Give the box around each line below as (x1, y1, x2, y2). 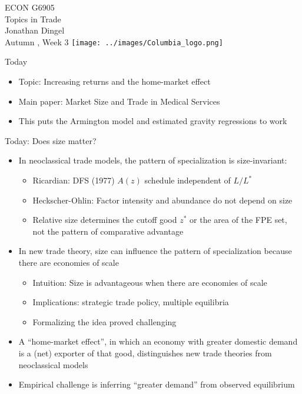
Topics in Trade (5, 12, 61, 25)
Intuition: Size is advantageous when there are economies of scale (32, 276, 267, 288)
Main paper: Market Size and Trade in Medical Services (18, 95, 220, 107)
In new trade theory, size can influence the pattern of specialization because (18, 245, 292, 257)
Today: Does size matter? (5, 134, 97, 146)
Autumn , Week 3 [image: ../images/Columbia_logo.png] (5, 35, 223, 48)
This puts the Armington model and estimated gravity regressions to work (18, 115, 287, 127)
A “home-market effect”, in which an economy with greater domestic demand (18, 335, 298, 348)
